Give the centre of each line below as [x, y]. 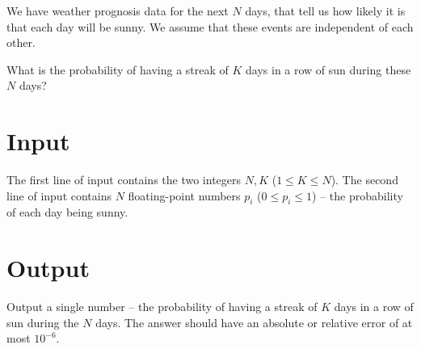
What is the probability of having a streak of [118, 69]
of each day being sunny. [67, 212]
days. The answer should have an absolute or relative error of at [254, 322]
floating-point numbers [184, 195]
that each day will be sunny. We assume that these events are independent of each [210, 26]
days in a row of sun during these [328, 69]
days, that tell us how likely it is [325, 11]
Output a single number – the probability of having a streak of [162, 307]
